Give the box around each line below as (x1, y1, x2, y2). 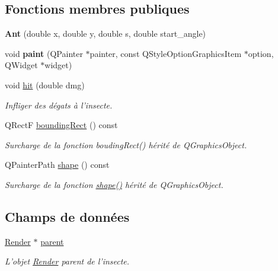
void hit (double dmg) (5, 78, 85, 91)
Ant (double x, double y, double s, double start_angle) (5, 27, 206, 40)
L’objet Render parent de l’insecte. (5, 255, 130, 267)
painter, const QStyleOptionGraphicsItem (90, 47, 242, 59)
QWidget (5, 59, 38, 71)
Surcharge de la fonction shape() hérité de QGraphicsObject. (5, 178, 223, 190)
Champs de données (5, 207, 130, 225)
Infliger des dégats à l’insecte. (5, 98, 113, 111)
